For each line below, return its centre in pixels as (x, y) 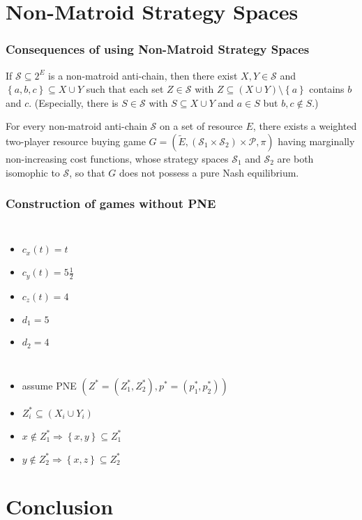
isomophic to (33, 172)
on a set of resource (201, 126)
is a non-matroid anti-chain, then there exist (143, 75)
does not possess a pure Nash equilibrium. (209, 172)
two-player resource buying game (76, 141)
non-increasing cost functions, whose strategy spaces (117, 158)
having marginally (316, 141)
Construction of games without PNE (111, 203)
